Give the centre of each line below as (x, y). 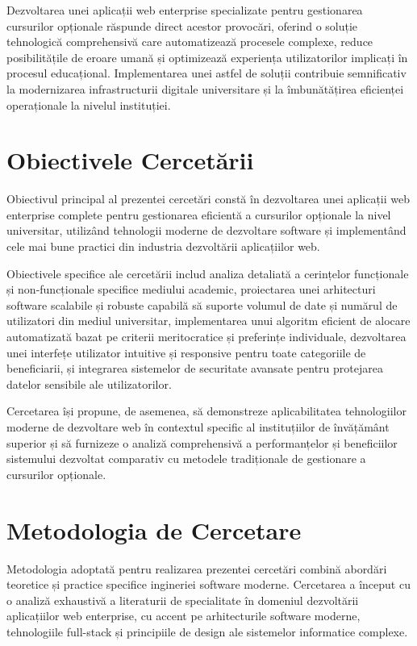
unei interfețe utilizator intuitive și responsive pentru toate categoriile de (186, 352)
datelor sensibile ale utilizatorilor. (89, 383)
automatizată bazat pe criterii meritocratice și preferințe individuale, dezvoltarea (206, 337)
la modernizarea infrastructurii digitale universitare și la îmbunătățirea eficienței (205, 88)
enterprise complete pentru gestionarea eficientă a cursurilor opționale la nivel (199, 214)
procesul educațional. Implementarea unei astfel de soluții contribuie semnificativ (206, 73)
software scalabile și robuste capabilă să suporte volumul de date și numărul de (202, 304)
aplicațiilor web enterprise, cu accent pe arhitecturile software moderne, (183, 616)
